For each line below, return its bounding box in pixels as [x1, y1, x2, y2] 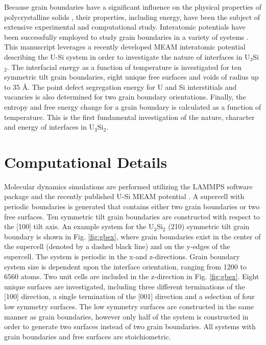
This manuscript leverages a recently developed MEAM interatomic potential [4, 41, 246, 52]
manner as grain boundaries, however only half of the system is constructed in [4, 311, 249, 322]
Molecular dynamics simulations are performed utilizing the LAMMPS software [4, 181, 253, 191]
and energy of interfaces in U [4, 121, 95, 132]
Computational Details [4, 151, 167, 172]
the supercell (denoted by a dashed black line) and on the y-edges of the [4, 241, 230, 252]
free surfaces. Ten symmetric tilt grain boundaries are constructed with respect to [4, 211, 260, 221]
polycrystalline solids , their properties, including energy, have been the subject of [4, 11, 260, 22]
